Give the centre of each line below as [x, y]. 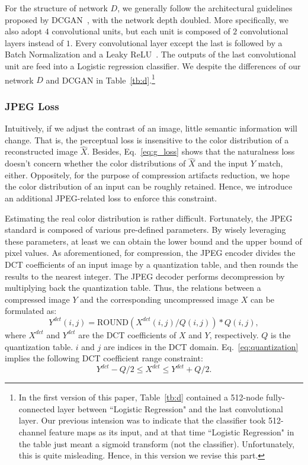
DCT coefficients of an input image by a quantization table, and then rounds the [152, 264]
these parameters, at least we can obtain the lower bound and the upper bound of [153, 241]
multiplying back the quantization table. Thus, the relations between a [133, 288]
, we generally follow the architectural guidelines [205, 8]
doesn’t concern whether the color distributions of [95, 163]
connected [37, 408]
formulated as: [31, 311]
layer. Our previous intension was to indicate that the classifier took [142, 420]
